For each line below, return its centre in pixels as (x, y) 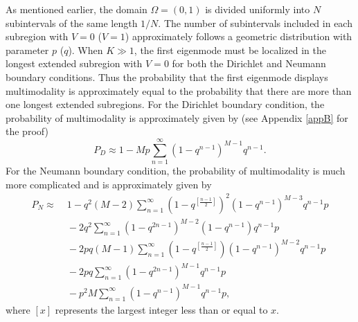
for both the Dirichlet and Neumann (249, 63)
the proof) (27, 131)
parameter (27, 50)
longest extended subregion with (74, 63)
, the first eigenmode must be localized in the (230, 50)
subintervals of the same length (72, 23)
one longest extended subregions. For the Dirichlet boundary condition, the (165, 104)
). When (86, 50)
